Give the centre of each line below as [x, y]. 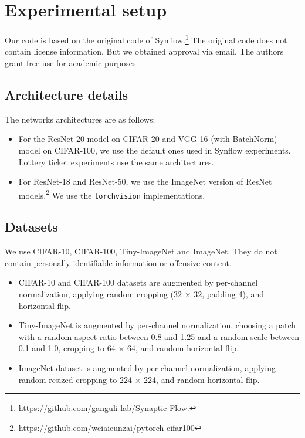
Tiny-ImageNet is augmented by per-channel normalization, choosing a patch [157, 325]
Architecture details [66, 94]
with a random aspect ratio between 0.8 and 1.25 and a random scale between [159, 336]
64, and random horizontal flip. [183, 348]
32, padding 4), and [229, 294]
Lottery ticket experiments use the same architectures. [116, 162]
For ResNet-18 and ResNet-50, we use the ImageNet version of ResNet [145, 181]
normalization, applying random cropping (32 [100, 294]
